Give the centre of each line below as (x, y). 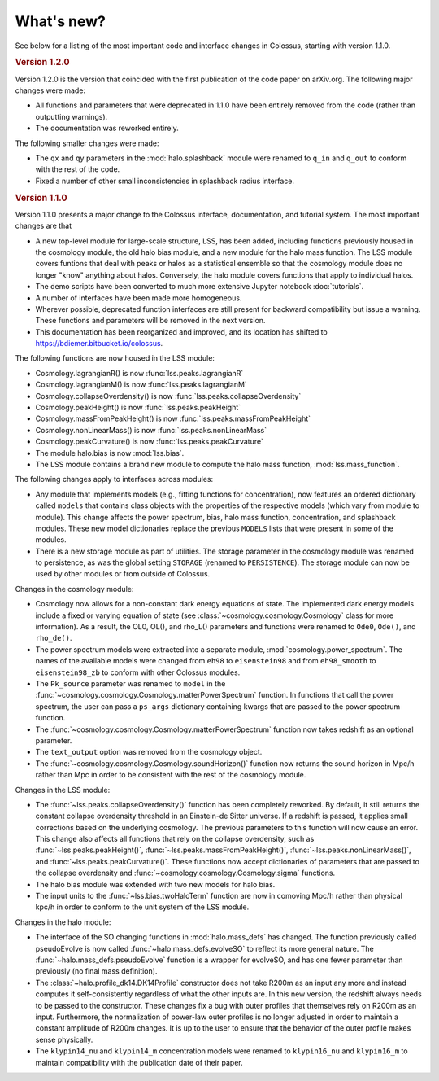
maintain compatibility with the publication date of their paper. (139, 1062)
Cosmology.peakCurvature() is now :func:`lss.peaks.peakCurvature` (150, 442)
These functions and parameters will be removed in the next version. (150, 321)
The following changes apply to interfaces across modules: (114, 479)
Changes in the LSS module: (63, 790)
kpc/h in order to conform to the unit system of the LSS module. (142, 907)
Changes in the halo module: (63, 922)
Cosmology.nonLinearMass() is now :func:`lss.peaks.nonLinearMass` (151, 430)
